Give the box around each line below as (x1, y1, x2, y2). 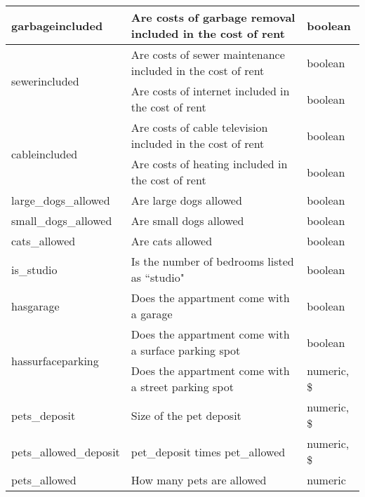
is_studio (11, 261, 58, 278)
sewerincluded (11, 72, 79, 89)
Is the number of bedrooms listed (131, 253, 294, 269)
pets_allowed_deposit (11, 443, 120, 460)
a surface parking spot (131, 342, 241, 358)
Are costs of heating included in (131, 156, 288, 172)
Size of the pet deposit (131, 407, 241, 423)
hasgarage (11, 297, 60, 314)
